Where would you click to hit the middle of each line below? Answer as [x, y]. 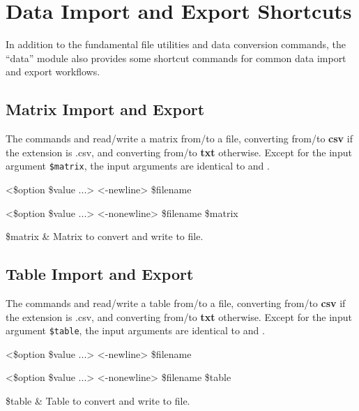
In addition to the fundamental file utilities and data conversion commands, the [176, 44]
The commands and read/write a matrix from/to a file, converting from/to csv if [179, 139]
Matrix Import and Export [105, 109]
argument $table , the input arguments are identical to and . [135, 330]
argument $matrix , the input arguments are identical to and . [138, 166]
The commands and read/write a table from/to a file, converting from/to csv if [176, 302]
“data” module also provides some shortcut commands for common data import [176, 58]
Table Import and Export [100, 274]
